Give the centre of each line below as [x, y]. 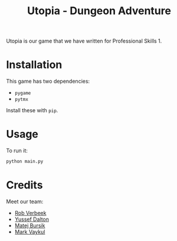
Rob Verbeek [30, 213]
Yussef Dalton [32, 219]
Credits [24, 185]
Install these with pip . [32, 110]
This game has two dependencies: [48, 82]
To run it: [17, 151]
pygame [23, 93]
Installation [34, 65]
